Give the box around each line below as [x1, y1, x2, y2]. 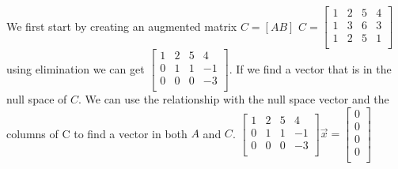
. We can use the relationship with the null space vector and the [78, 91, 389, 107]
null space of [6, 91, 67, 107]
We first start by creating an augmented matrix [6, 17, 237, 34]
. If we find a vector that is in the [229, 60, 392, 77]
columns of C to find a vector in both [6, 125, 188, 141]
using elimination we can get [6, 60, 145, 77]
